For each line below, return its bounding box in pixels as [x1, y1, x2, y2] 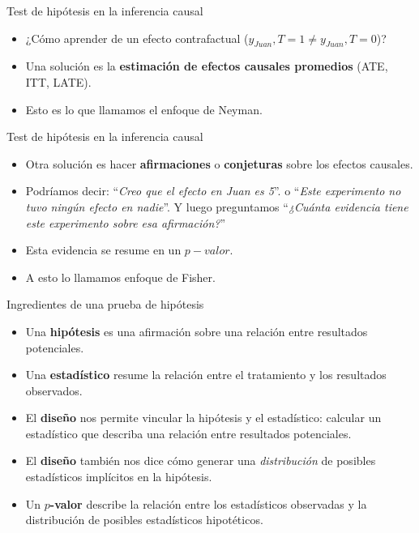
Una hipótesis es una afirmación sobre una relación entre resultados [25, 322, 368, 339]
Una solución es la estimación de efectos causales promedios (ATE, [25, 58, 388, 75]
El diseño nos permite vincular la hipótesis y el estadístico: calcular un [25, 409, 382, 426]
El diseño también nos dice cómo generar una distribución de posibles [25, 452, 376, 469]
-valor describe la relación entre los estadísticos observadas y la [49, 495, 367, 512]
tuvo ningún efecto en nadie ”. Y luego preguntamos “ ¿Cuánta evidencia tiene [25, 198, 408, 215]
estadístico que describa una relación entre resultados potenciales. [25, 424, 352, 441]
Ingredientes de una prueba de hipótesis [6, 296, 204, 313]
